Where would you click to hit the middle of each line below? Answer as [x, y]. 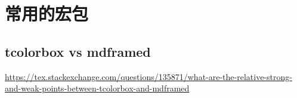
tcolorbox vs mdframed [78, 51]
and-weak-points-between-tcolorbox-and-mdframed [97, 88]
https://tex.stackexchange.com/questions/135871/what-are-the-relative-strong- [148, 76]
